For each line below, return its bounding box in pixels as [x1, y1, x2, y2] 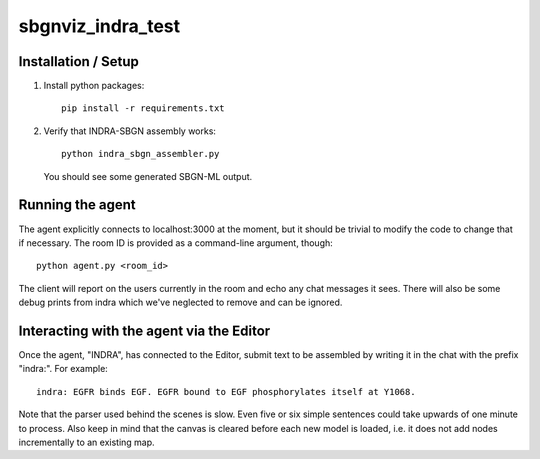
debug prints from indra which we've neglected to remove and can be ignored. [18, 296, 343, 309]
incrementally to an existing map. [18, 436, 155, 448]
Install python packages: [43, 80, 145, 92]
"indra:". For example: [18, 363, 109, 375]
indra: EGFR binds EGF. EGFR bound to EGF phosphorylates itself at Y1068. [36, 386, 416, 397]
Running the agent [18, 196, 137, 214]
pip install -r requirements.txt [61, 103, 225, 114]
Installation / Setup [18, 53, 139, 70]
